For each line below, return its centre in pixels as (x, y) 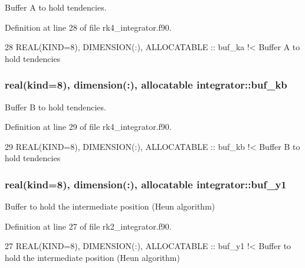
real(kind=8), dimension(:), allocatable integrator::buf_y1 (146, 184)
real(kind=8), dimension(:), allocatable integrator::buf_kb (146, 85)
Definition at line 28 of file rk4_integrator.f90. (88, 27)
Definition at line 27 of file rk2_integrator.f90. (88, 226)
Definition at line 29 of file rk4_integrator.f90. (88, 127)
